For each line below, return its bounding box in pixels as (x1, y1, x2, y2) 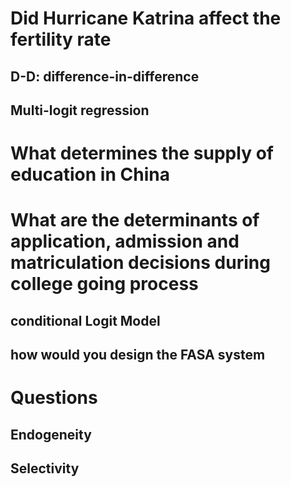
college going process (10, 273, 199, 296)
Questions (10, 387, 98, 409)
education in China (10, 163, 170, 186)
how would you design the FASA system (10, 347, 266, 364)
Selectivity (10, 460, 80, 477)
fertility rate (10, 28, 112, 51)
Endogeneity (10, 426, 92, 443)
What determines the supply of (10, 142, 274, 165)
